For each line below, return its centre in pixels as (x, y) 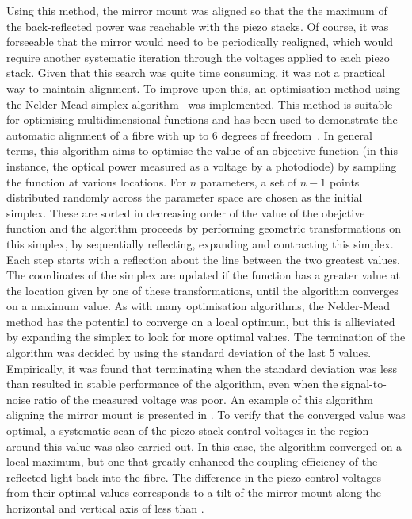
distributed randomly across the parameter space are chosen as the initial (185, 197)
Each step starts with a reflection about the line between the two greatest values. (203, 259)
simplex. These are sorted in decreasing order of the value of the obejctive (186, 212)
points (344, 181)
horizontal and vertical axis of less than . (105, 508)
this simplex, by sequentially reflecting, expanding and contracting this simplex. (200, 243)
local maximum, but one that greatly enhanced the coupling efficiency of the (192, 461)
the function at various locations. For (97, 181)
